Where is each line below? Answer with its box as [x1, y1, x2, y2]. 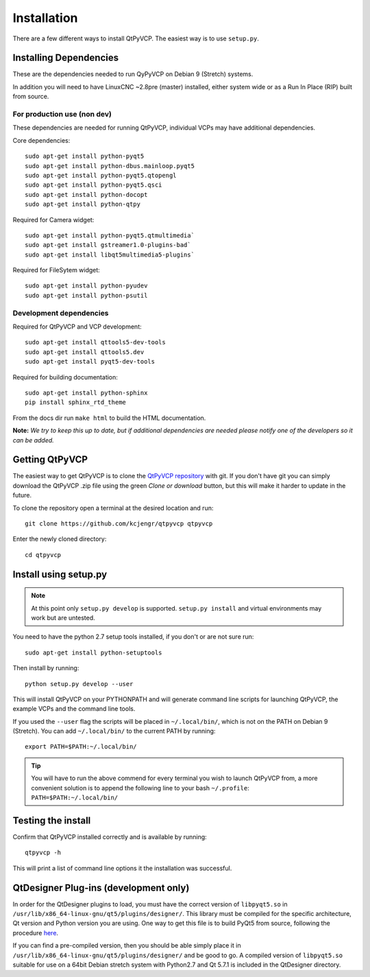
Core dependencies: [12, 136, 71, 144]
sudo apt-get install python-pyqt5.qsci [25, 181, 162, 189]
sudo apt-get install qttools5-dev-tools [25, 338, 166, 346]
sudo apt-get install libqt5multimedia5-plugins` [25, 250, 195, 259]
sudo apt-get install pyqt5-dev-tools [25, 357, 156, 366]
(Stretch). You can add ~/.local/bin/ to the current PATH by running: [12, 727, 216, 735]
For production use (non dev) [12, 110, 112, 119]
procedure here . [12, 928, 58, 937]
